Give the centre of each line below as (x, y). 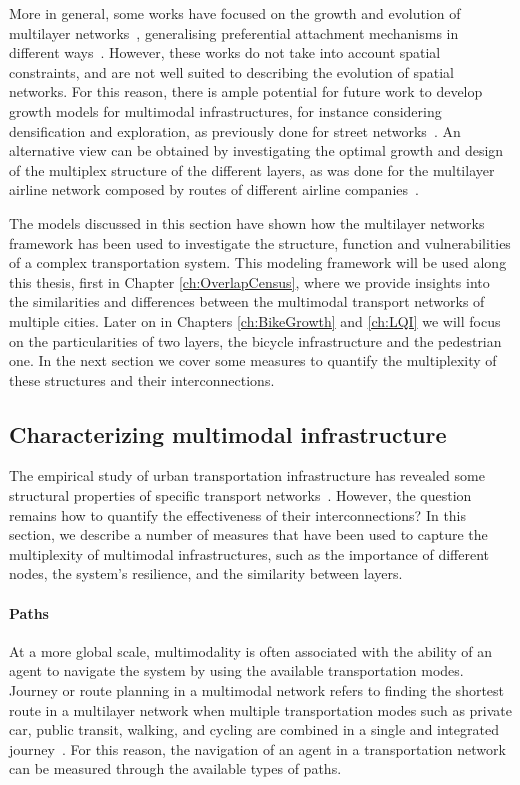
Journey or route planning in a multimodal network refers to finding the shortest (257, 690)
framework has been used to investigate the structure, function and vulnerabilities (260, 242)
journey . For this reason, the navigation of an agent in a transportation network (257, 748)
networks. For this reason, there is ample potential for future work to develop (246, 91)
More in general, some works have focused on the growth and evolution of (235, 13)
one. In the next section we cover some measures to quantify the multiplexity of (253, 360)
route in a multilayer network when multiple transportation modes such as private (260, 709)
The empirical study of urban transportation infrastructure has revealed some (247, 475)
